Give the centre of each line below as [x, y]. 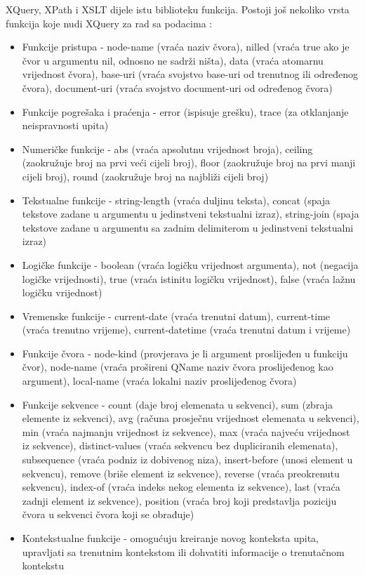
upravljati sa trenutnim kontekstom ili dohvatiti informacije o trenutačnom [183, 551]
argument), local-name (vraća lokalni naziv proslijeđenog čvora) [159, 381]
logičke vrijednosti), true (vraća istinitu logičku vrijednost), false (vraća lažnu [189, 278]
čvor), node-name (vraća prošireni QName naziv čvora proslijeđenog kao [178, 367]
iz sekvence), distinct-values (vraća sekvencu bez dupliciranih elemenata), [180, 445]
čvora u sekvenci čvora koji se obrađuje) [108, 514]
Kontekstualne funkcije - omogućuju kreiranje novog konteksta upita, [171, 538]
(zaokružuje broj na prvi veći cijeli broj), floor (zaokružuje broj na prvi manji [189, 163]
